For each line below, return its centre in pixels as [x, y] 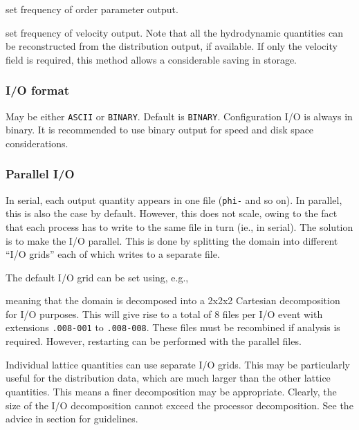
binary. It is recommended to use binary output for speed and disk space [160, 130]
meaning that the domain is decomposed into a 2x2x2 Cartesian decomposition [173, 300]
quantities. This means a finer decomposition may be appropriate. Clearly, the [171, 391]
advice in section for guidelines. [72, 419]
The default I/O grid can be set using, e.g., [97, 277]
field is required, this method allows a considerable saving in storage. [151, 59]
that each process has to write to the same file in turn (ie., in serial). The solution [179, 226]
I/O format [37, 90]
